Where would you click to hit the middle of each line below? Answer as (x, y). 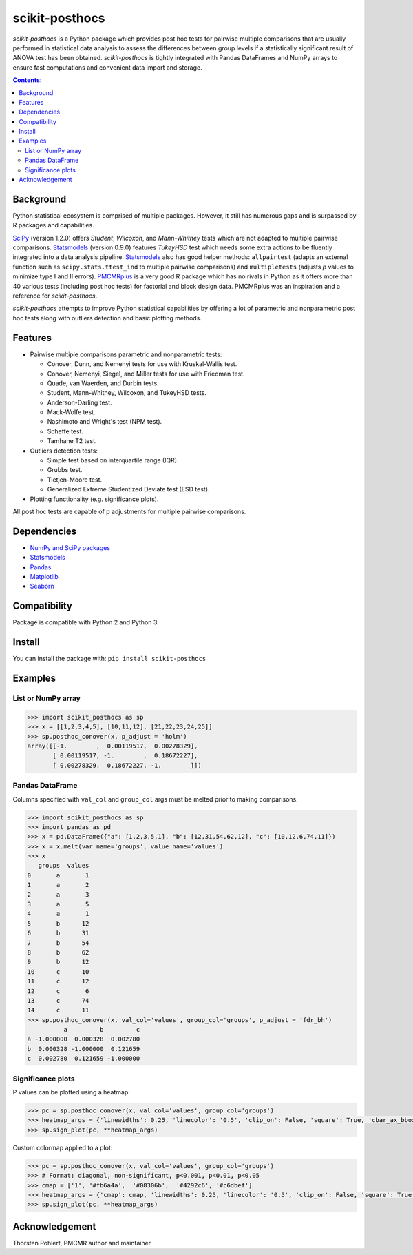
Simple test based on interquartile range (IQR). (113, 460)
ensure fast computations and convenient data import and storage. (107, 67)
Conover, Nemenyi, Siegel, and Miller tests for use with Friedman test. (146, 374)
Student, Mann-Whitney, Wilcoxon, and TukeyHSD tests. (127, 393)
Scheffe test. (65, 431)
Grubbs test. (65, 470)
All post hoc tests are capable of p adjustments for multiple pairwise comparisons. (129, 511)
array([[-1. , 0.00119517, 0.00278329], (113, 746)
